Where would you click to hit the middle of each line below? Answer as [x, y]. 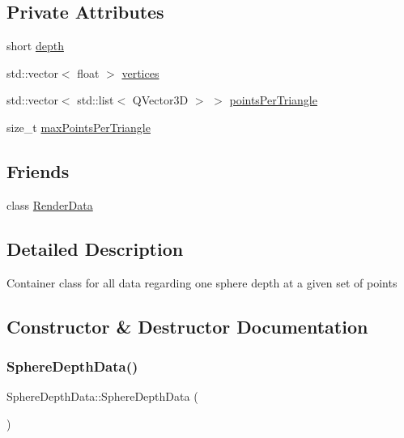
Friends [38, 170]
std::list [96, 100]
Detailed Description [95, 248]
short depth [35, 46]
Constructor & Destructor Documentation [187, 326]
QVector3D [160, 100]
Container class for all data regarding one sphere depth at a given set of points [202, 282]
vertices [140, 72]
